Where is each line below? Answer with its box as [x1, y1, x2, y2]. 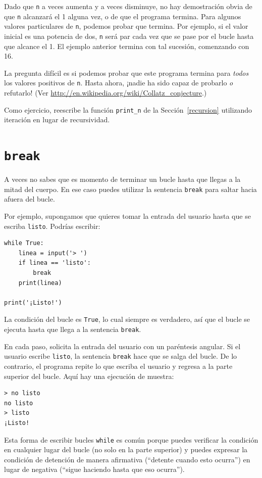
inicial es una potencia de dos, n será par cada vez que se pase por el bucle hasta [4, 30, 254, 41]
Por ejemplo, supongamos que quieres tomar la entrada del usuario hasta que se [4, 211, 251, 221]
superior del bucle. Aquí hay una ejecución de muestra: [4, 370, 174, 381]
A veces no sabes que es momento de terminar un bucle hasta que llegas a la [4, 174, 241, 184]
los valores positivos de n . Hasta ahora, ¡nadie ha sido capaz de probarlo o [4, 77, 233, 88]
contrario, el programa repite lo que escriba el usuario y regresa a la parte [4, 360, 233, 371]
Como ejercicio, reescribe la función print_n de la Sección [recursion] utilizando [4, 104, 252, 115]
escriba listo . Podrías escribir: [4, 220, 100, 231]
